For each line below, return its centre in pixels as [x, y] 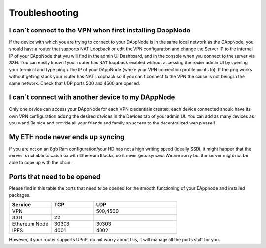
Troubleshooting [44, 13]
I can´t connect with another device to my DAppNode [92, 98]
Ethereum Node [30, 224]
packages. [20, 195]
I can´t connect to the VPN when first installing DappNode [100, 30]
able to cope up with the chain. [40, 162]
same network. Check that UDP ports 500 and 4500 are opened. [75, 83]
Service [21, 205]
